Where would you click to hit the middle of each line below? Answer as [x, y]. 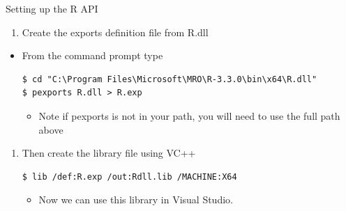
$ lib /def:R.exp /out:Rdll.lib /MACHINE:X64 [129, 177]
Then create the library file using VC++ [109, 153]
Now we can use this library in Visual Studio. [136, 200]
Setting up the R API [52, 8]
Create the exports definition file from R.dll [115, 32]
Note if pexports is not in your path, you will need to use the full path [189, 115]
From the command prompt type [92, 55]
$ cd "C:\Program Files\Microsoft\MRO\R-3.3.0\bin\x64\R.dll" [170, 79]
